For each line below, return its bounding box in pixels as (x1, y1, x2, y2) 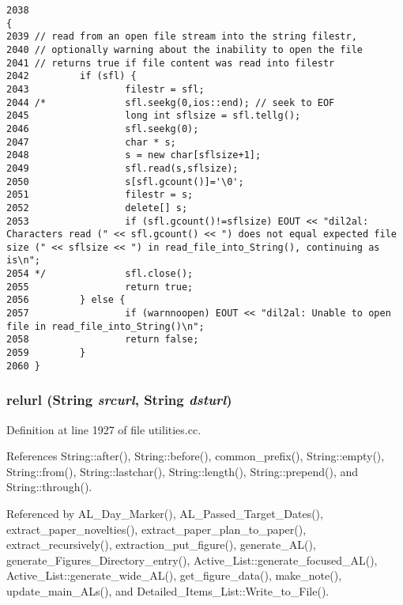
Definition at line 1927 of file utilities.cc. (6, 421, 201, 437)
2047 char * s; (6, 136, 176, 148)
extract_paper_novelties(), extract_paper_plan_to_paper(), (6, 520, 307, 537)
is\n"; (6, 255, 40, 267)
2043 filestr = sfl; (6, 83, 205, 95)
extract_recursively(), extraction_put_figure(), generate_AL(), (6, 536, 316, 553)
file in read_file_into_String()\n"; (6, 320, 205, 332)
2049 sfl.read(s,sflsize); (6, 162, 239, 174)
